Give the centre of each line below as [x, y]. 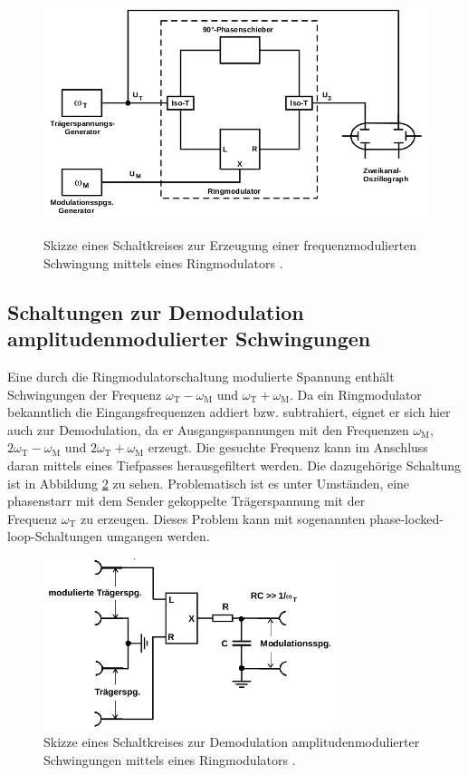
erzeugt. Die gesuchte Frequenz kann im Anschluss [288, 447]
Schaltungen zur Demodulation [156, 311]
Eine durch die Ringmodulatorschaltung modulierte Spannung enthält [201, 376]
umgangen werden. [158, 536]
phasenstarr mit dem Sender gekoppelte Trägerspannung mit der [186, 501]
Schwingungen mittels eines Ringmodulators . [170, 760]
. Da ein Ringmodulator [355, 394]
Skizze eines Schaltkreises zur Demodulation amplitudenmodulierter [232, 742]
